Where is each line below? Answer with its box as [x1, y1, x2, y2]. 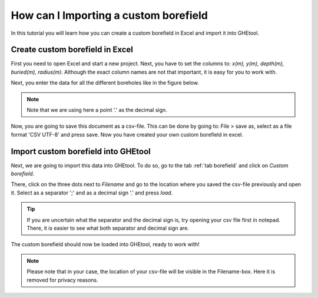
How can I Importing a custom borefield [11, 9, 208, 22]
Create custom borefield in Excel [11, 45, 134, 55]
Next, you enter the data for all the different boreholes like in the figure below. [11, 80, 200, 87]
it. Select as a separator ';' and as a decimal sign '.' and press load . [11, 189, 173, 196]
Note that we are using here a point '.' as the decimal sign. [26, 107, 167, 114]
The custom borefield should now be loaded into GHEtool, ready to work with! [11, 241, 200, 248]
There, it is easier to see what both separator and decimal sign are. [26, 224, 190, 232]
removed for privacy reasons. [26, 276, 98, 283]
